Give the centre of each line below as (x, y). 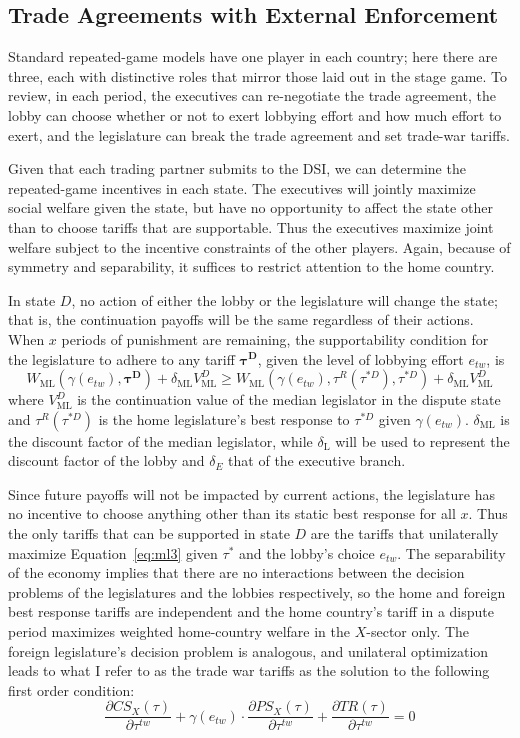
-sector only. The (418, 631)
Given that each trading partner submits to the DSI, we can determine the (237, 168)
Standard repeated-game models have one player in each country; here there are (253, 56)
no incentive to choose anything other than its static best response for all (232, 513)
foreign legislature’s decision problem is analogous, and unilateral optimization (248, 650)
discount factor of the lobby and (106, 460)
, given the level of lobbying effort (360, 358)
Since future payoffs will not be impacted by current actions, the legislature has (251, 493)
